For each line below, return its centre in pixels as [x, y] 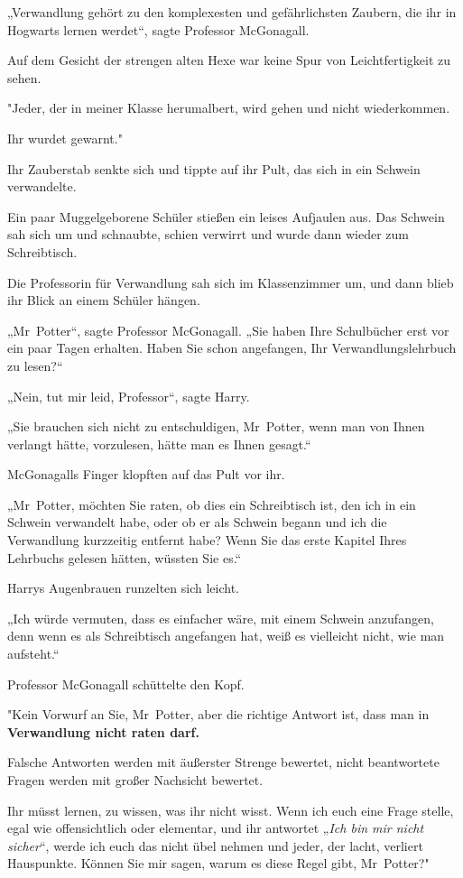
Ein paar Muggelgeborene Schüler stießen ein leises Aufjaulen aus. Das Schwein [226, 216]
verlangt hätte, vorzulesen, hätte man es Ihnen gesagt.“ [159, 444]
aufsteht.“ [33, 654]
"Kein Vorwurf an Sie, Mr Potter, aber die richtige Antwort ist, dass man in [218, 714]
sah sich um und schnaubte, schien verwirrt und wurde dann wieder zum [208, 234]
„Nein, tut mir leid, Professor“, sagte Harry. [129, 396]
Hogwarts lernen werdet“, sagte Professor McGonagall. [158, 29]
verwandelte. [42, 186]
